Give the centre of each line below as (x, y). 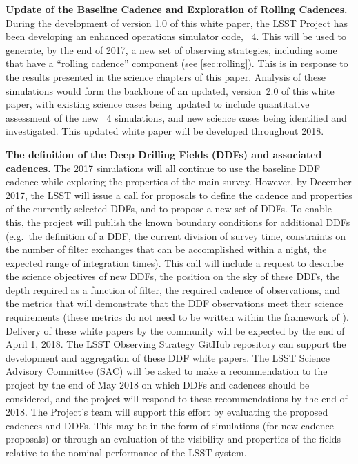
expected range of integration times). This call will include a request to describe (175, 262)
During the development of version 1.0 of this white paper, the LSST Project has (177, 22)
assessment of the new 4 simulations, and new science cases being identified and (176, 117)
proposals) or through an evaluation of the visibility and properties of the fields (173, 439)
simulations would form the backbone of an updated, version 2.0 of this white (170, 90)
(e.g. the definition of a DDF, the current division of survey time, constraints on (176, 235)
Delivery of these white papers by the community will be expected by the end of (175, 330)
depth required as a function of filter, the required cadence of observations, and (173, 289)
